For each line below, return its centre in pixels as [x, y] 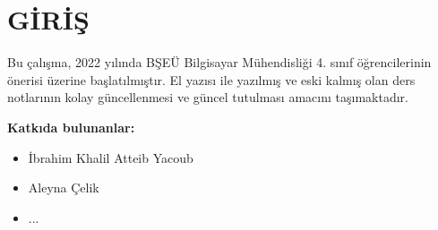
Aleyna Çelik [64, 187]
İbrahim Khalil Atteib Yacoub [111, 157]
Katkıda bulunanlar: [71, 127]
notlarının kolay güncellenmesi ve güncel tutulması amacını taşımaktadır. [208, 97]
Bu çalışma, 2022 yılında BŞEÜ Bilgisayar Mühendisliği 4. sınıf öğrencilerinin [219, 62]
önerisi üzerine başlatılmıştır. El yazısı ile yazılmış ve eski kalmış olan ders [211, 79]
